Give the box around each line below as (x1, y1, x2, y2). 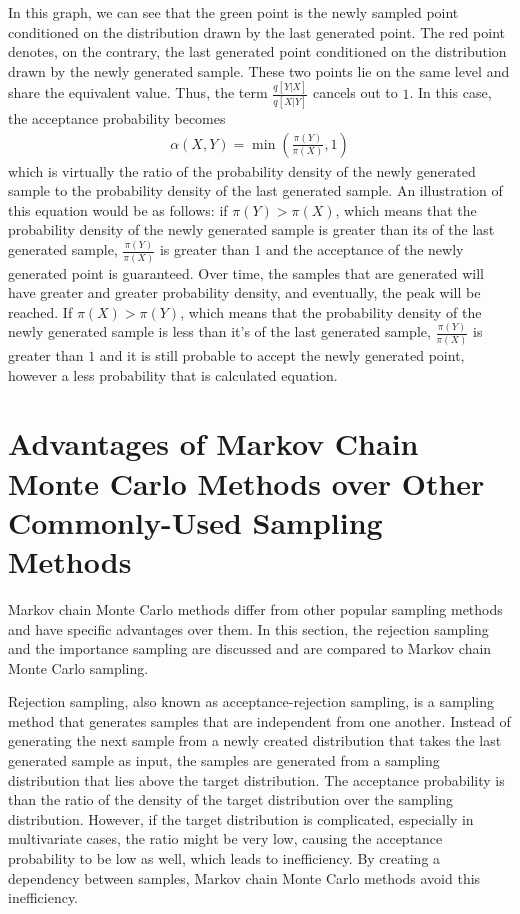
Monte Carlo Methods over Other (8, 462, 485, 503)
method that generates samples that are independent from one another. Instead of (8, 710, 511, 731)
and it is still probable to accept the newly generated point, (99, 345, 465, 366)
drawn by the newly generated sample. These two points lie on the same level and (8, 60, 510, 81)
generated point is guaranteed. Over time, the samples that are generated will (8, 262, 485, 283)
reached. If (8, 301, 73, 322)
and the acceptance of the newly (265, 239, 464, 260)
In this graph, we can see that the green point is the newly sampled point (8, 2, 459, 22)
